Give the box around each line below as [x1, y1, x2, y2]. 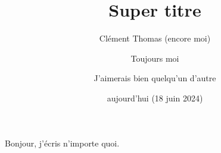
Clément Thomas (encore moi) [99, 32, 211, 44]
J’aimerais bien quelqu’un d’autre [94, 72, 216, 84]
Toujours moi [130, 52, 179, 64]
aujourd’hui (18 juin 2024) [107, 91, 203, 104]
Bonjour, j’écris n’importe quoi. [5, 136, 120, 149]
